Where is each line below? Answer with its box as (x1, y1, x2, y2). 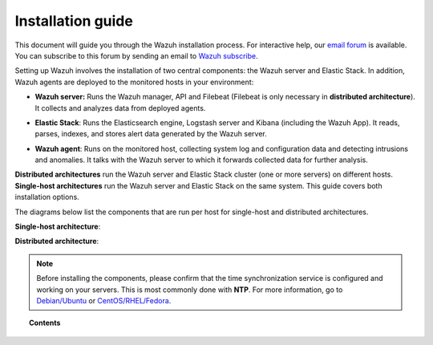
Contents (29, 318, 61, 328)
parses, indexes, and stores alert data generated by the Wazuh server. (34, 129, 268, 139)
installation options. (14, 193, 79, 202)
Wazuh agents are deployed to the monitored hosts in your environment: (14, 77, 254, 87)
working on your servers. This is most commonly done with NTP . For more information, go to (36, 285, 343, 294)
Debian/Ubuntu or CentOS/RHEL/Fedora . (36, 295, 172, 305)
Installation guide (14, 12, 134, 30)
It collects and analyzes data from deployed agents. (34, 103, 206, 112)
